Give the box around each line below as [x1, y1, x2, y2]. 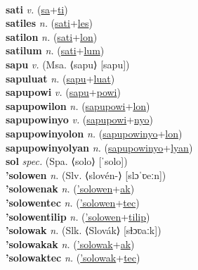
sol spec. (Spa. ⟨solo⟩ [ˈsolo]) [6, 154, 128, 168]
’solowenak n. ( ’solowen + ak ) [6, 181, 135, 196]
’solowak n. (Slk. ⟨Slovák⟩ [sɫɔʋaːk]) [6, 223, 161, 238]
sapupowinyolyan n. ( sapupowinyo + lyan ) [6, 140, 193, 154]
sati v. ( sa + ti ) [6, 1, 68, 16]
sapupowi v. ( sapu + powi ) [6, 85, 121, 99]
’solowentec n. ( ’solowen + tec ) [6, 195, 140, 209]
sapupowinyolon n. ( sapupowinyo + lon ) [6, 125, 183, 140]
